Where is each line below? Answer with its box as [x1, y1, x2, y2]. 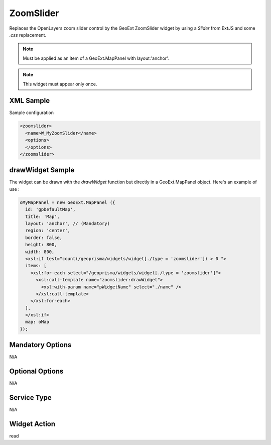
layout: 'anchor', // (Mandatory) [25, 221, 110, 226]
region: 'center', [25, 228, 70, 234]
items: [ [25, 263, 47, 269]
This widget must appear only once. [23, 81, 97, 87]
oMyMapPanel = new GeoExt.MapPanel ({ [20, 199, 115, 205]
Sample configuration [9, 109, 54, 116]
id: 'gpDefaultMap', [25, 206, 76, 212]
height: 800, [25, 242, 57, 248]
